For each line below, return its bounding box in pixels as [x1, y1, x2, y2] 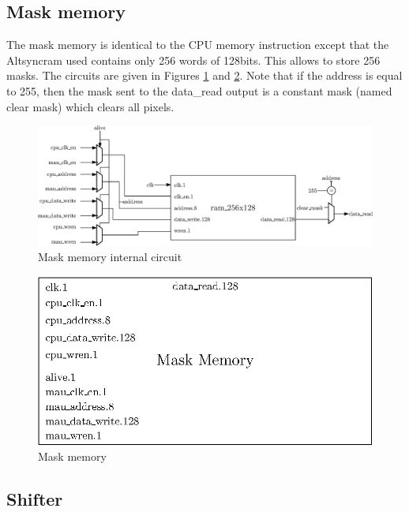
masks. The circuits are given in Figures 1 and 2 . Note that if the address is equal [6, 67, 403, 84]
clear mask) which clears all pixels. [6, 98, 174, 114]
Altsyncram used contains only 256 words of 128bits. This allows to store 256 [6, 51, 381, 68]
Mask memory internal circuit [38, 249, 182, 265]
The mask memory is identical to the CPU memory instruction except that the [6, 36, 389, 53]
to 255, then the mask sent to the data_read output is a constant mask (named [6, 82, 392, 99]
